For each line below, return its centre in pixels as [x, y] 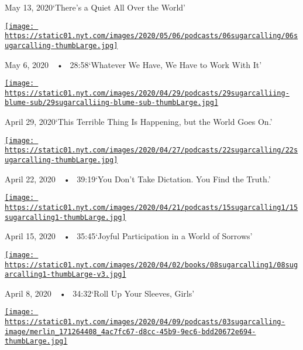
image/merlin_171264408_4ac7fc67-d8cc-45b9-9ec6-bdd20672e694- [130, 332]
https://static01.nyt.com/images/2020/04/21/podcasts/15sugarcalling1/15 [151, 207]
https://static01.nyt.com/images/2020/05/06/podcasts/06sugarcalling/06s [151, 36]
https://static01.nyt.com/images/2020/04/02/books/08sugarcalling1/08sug [151, 265]
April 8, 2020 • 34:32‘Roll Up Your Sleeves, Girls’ [100, 293]
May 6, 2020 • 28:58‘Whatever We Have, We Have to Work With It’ [133, 64]
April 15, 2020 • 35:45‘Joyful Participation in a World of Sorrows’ [129, 236]
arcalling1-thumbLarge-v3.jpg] [66, 275]
